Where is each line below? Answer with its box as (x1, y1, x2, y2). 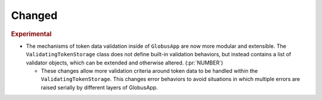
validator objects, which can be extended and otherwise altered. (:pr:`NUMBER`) (26, 59, 224, 66)
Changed (11, 9, 58, 22)
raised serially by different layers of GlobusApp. (41, 83, 158, 91)
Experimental (11, 30, 52, 38)
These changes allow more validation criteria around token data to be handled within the (41, 67, 258, 74)
